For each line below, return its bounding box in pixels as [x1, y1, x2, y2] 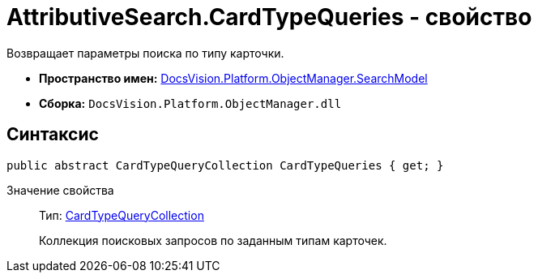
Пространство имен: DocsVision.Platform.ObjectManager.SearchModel [39, 71, 428, 85]
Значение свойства [6, 182, 114, 197]
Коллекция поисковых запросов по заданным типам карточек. [39, 233, 387, 247]
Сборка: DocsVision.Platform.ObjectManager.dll [39, 96, 342, 110]
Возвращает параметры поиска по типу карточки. [6, 45, 284, 60]
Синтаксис [6, 124, 99, 145]
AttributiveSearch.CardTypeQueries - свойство [6, 3, 532, 31]
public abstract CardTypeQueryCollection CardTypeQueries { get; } [6, 158, 444, 172]
